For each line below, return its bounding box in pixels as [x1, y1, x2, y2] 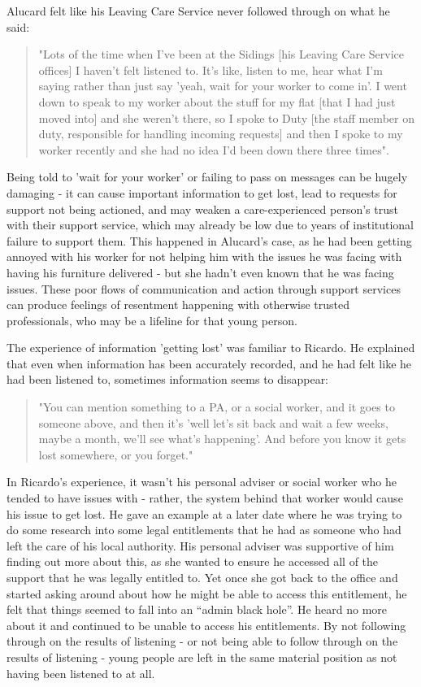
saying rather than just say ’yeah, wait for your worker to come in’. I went [38, 77, 407, 94]
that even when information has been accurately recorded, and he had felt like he [7, 354, 412, 372]
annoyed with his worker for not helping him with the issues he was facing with [7, 248, 402, 265]
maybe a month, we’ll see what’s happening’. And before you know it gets [38, 430, 406, 447]
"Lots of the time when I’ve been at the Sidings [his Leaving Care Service [38, 46, 405, 63]
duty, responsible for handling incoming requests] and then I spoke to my [38, 125, 403, 142]
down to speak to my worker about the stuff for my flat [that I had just [38, 93, 396, 110]
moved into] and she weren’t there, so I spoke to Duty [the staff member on [38, 109, 414, 126]
